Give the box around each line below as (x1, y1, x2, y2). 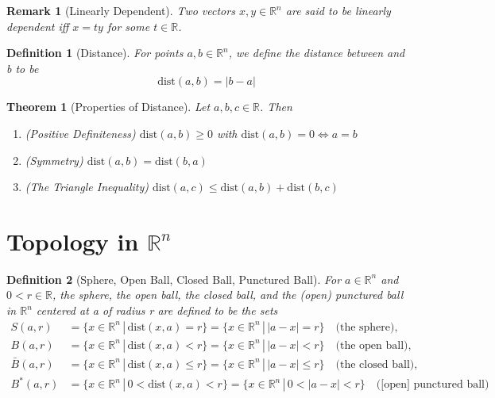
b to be (6, 59, 39, 76)
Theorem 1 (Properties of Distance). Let (6, 98, 211, 115)
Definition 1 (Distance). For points (6, 44, 184, 61)
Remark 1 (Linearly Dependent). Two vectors (6, 2, 235, 18)
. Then (260, 98, 292, 115)
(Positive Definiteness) (25, 124, 136, 141)
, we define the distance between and (228, 44, 405, 61)
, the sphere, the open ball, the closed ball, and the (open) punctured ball (52, 286, 404, 303)
